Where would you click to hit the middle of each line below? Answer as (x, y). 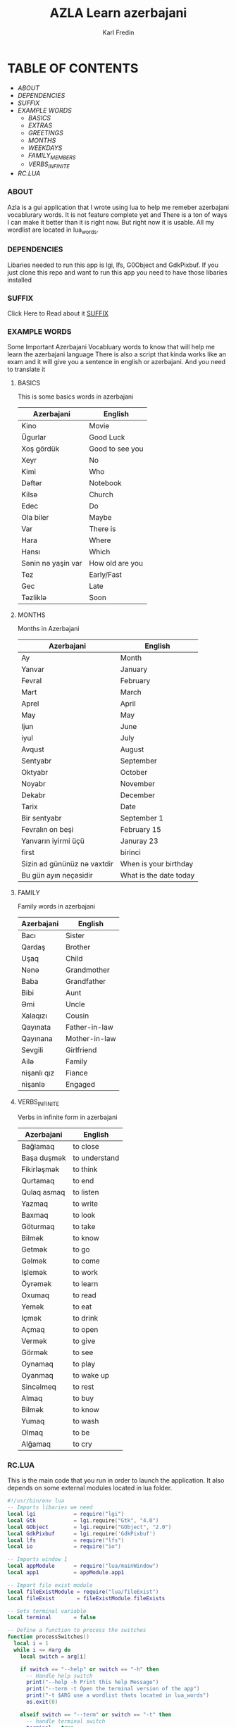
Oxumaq (35, 1295)
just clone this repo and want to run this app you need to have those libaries (117, 272)
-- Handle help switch (59, 1676)
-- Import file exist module (50, 1585)
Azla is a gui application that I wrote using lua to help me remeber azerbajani (118, 207)
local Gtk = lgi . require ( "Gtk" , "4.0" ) (83, 1520)
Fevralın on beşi (47, 830)
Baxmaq (35, 1215)
